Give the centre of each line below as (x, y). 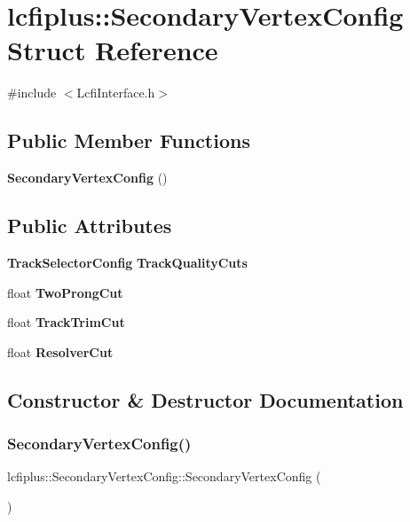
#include (32, 93)
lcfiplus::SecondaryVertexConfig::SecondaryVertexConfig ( (164, 476)
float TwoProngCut (65, 292)
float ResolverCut (60, 351)
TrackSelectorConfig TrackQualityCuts (127, 262)
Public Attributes (90, 226)
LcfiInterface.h (116, 93)
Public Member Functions (129, 140)
